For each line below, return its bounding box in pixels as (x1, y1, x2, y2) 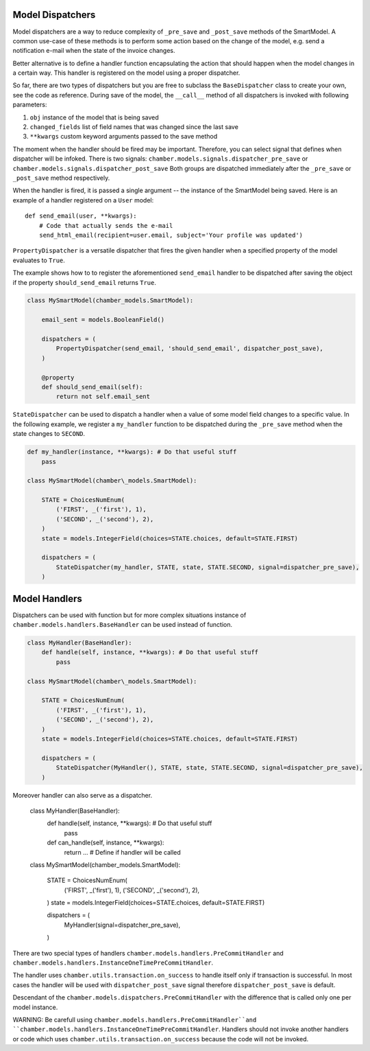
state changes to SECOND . (12, 430, 86, 438)
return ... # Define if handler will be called (64, 848, 181, 856)
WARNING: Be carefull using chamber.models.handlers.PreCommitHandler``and (12, 1015, 257, 1024)
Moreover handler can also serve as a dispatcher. (12, 791, 153, 799)
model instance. (12, 1003, 58, 1011)
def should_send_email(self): (41, 383, 143, 391)
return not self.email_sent (56, 393, 151, 401)
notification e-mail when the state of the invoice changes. (12, 47, 175, 55)
